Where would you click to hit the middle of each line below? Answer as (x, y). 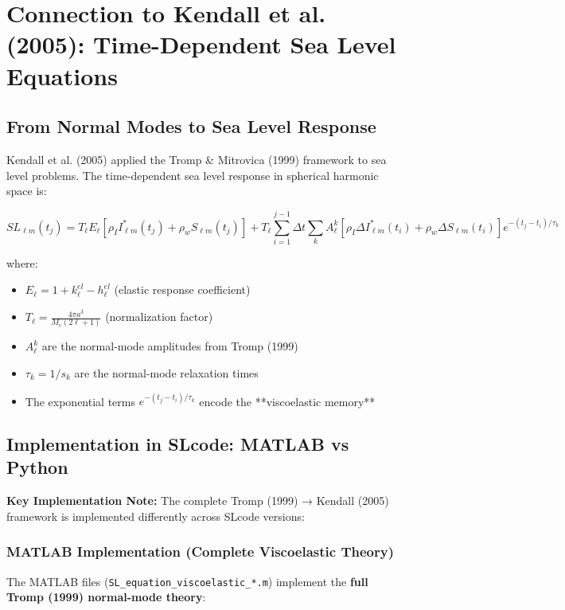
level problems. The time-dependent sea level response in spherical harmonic (193, 175)
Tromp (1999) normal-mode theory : (106, 597)
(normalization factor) (159, 317)
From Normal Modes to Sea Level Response (191, 126)
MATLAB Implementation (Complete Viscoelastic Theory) (200, 551)
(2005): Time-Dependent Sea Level (201, 44)
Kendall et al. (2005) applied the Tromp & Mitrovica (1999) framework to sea (197, 159)
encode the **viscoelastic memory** (287, 401)
